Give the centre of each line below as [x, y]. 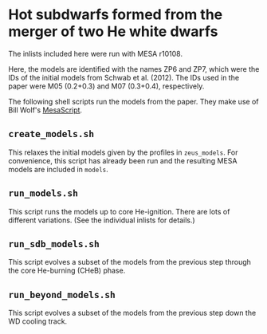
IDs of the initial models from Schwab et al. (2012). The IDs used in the [124, 77]
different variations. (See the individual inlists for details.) [102, 220]
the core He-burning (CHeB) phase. [67, 271]
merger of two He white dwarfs [113, 31]
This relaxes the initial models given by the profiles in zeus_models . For [123, 152]
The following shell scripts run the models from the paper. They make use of [133, 101]
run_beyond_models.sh [62, 295]
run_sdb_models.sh [54, 244]
